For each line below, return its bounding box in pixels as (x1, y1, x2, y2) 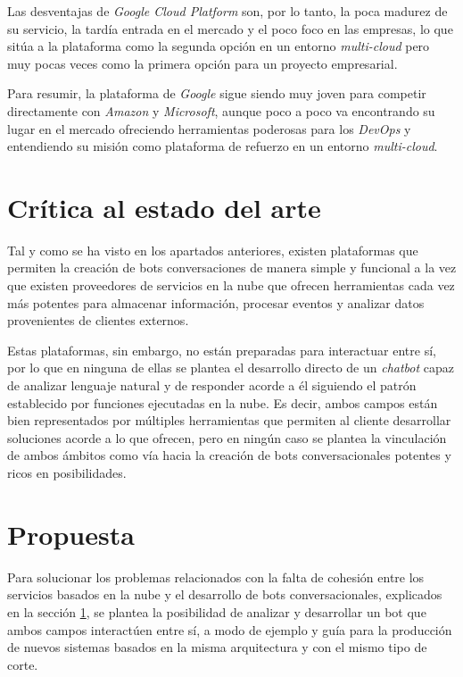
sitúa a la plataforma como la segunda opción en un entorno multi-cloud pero (7, 37, 430, 55)
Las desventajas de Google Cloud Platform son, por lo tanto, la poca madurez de (7, 2, 448, 20)
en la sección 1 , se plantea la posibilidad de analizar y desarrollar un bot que (7, 602, 426, 621)
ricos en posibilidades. (7, 464, 127, 481)
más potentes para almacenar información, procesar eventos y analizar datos (7, 293, 425, 312)
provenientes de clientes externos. (7, 311, 189, 330)
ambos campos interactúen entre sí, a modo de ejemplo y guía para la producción (7, 620, 452, 639)
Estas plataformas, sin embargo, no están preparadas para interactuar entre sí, (7, 340, 436, 359)
